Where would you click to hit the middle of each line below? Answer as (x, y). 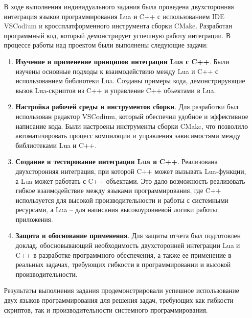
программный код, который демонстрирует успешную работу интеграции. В (117, 35)
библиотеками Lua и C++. (56, 145)
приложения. (34, 219)
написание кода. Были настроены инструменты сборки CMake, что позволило (132, 126)
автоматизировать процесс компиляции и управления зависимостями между (128, 135)
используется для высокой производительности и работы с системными (122, 200)
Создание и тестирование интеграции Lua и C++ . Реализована (116, 161)
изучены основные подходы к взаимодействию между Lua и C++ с (117, 71)
